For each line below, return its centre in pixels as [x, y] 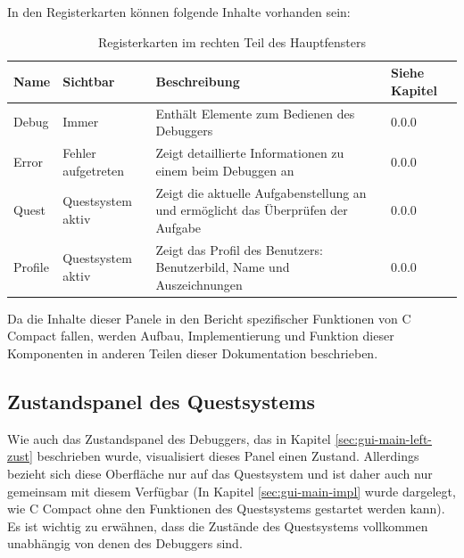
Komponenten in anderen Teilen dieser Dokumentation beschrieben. [193, 353]
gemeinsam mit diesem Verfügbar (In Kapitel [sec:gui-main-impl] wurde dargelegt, [232, 491]
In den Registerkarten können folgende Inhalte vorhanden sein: [179, 12]
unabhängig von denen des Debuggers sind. [125, 543]
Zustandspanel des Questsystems [162, 401]
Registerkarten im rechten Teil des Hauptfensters [232, 41]
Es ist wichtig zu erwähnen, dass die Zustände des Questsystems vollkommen [218, 525]
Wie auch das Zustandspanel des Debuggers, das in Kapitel [169, 438]
